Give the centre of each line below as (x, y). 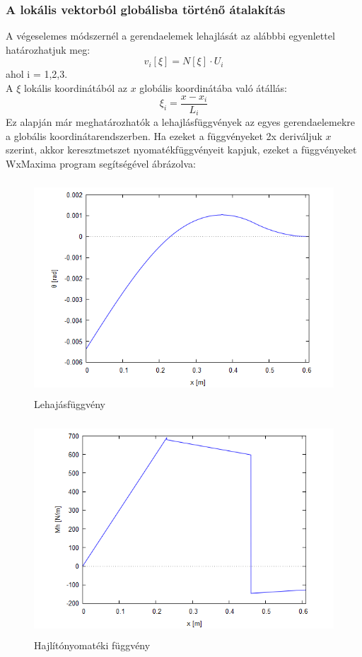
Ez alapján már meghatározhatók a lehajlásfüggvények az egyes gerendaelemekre (180, 122)
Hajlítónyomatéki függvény (92, 645)
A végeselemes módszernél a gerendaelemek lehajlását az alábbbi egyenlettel (170, 36)
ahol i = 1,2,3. (37, 74)
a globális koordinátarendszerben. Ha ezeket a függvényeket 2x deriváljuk (164, 135)
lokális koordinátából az (75, 88)
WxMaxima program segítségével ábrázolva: (101, 163)
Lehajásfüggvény (70, 404)
